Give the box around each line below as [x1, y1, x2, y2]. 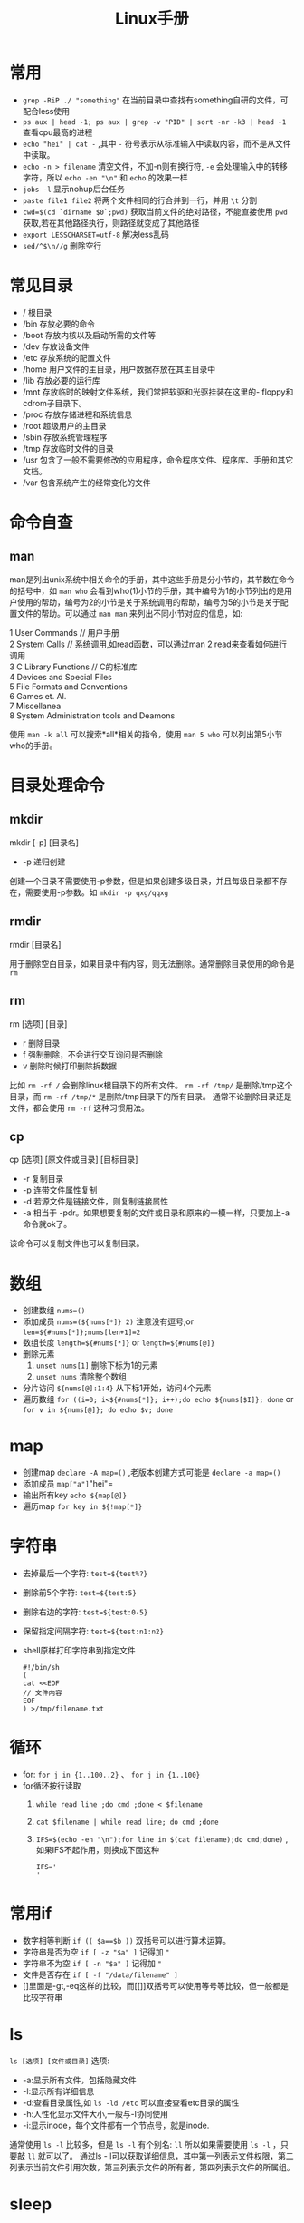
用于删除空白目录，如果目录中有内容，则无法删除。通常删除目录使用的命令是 [9, 958, 295, 969]
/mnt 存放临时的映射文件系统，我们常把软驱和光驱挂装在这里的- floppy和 [22, 386, 294, 397]
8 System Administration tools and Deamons [9, 709, 176, 721]
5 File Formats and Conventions [9, 681, 128, 692]
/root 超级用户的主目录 [22, 420, 107, 431]
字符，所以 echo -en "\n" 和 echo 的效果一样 [22, 171, 188, 182]
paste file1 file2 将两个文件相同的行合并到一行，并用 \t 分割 [22, 194, 258, 205]
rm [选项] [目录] [9, 1018, 68, 1029]
